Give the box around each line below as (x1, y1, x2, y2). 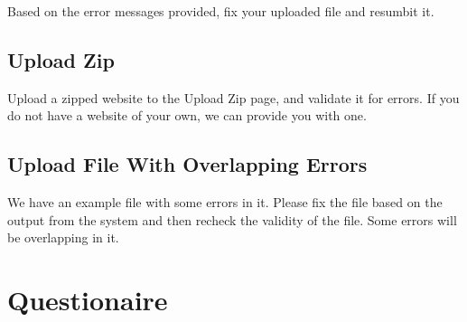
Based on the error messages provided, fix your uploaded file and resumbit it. (7, 2, 434, 20)
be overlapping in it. (7, 228, 119, 247)
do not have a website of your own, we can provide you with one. (7, 106, 367, 125)
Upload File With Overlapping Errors (7, 150, 368, 178)
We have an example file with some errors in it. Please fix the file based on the (7, 193, 443, 212)
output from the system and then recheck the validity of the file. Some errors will (7, 210, 457, 229)
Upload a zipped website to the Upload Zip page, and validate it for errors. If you (7, 88, 460, 107)
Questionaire (7, 281, 168, 318)
